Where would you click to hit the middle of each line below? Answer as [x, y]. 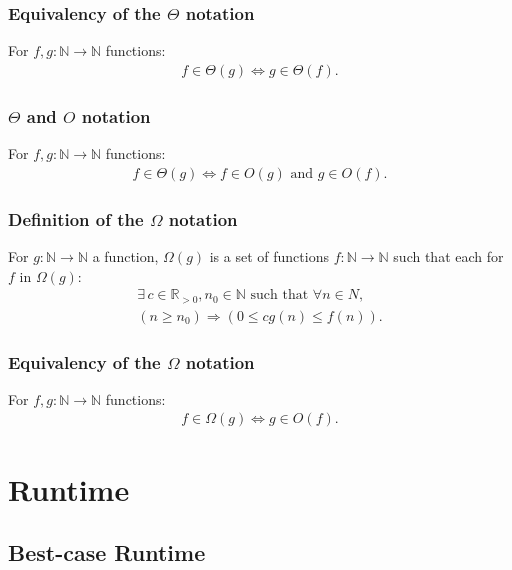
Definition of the [76, 218]
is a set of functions [269, 255]
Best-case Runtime [107, 552]
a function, [125, 255]
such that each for [448, 255]
